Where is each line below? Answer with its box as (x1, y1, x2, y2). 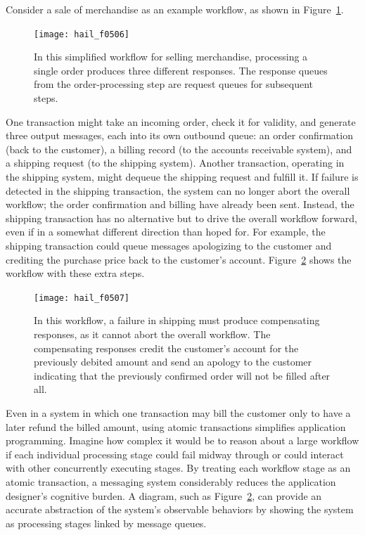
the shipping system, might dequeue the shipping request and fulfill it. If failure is (6, 169, 359, 183)
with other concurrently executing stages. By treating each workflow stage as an (6, 460, 351, 475)
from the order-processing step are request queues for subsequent (34, 77, 314, 91)
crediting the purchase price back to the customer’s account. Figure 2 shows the (6, 252, 352, 266)
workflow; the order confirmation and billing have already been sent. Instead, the (6, 197, 354, 212)
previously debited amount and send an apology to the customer (34, 354, 312, 369)
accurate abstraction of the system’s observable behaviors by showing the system (6, 502, 354, 517)
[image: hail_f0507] (34, 292, 130, 303)
